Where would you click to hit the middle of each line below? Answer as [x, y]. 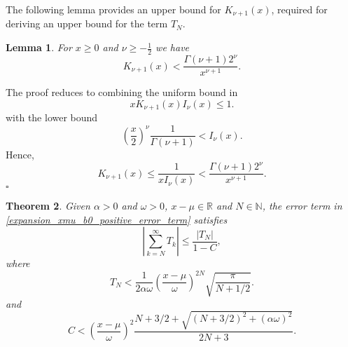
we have [173, 47]
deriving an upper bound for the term [87, 23]
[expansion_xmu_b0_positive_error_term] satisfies [117, 219]
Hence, [20, 155]
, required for [299, 9]
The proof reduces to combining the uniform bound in [122, 92]
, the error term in [302, 206]
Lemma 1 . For [39, 47]
